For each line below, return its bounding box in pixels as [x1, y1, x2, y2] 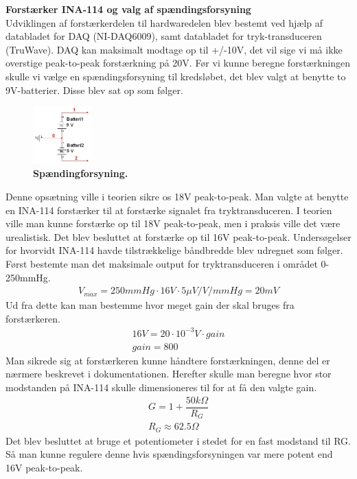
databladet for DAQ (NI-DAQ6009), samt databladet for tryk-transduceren [5, 29, 322, 43]
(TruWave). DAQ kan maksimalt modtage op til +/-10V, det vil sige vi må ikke [5, 42, 343, 56]
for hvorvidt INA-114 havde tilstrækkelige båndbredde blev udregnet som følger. [5, 243, 343, 257]
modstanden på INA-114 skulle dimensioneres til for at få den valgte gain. [5, 380, 317, 395]
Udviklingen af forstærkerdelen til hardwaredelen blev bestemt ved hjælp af [5, 15, 323, 30]
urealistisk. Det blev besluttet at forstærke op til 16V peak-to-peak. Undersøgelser [5, 229, 352, 244]
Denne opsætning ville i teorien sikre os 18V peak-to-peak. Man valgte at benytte [5, 189, 349, 203]
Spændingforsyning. [33, 166, 128, 180]
